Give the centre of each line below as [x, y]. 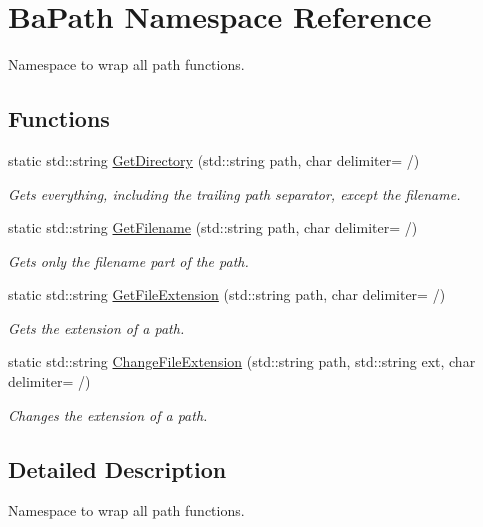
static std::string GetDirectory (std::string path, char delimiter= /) [214, 159]
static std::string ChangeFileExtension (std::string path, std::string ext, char [242, 361]
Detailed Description [117, 468]
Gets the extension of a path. [96, 327]
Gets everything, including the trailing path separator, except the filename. [234, 193]
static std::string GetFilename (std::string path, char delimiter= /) [213, 227]
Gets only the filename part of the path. [128, 260]
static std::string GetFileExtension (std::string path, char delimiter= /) [227, 294]
